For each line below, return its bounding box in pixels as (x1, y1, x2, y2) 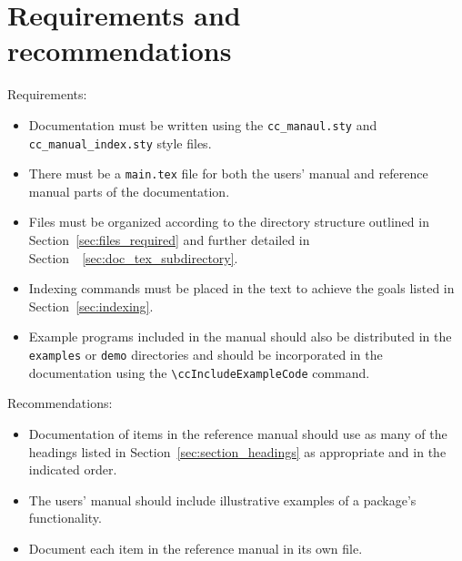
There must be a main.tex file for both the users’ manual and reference (28, 164, 428, 183)
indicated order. (28, 460, 117, 479)
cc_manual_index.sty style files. (28, 133, 212, 152)
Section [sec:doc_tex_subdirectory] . (28, 248, 238, 267)
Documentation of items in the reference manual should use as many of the (28, 423, 447, 443)
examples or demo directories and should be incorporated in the (28, 345, 383, 364)
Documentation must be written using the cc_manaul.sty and (28, 115, 377, 134)
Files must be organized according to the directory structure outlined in (28, 212, 429, 231)
